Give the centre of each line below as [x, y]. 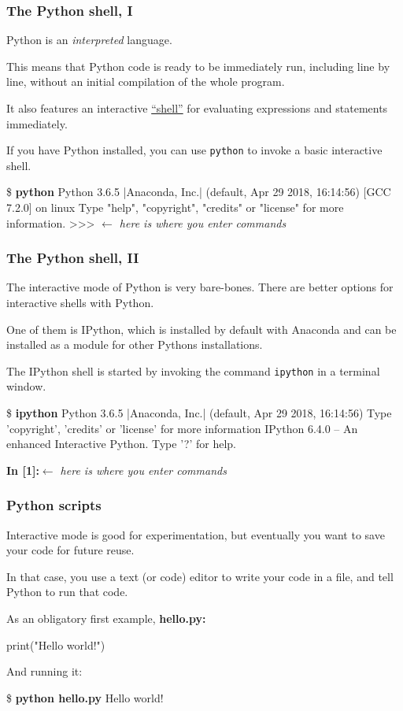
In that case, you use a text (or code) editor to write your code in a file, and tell [200, 576]
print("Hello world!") [56, 644]
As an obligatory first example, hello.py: [106, 618]
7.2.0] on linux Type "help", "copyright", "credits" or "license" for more [175, 207]
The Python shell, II [73, 258]
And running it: [44, 671]
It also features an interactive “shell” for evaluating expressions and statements [197, 108]
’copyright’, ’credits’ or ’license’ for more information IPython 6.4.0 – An [182, 428]
